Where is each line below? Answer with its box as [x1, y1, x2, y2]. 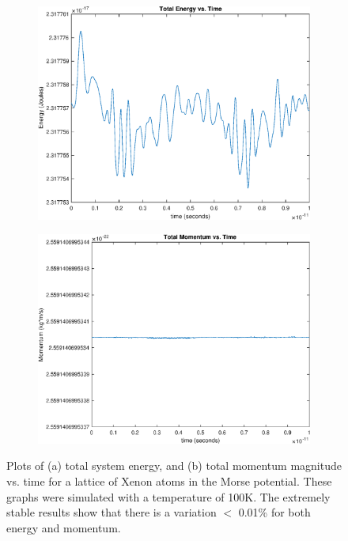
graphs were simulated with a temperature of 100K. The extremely [6, 488, 331, 505]
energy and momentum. [6, 519, 121, 535]
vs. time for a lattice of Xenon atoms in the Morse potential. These [6, 472, 332, 489]
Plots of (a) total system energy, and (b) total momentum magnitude [6, 457, 342, 474]
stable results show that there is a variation [6, 504, 217, 520]
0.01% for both [238, 504, 311, 520]
